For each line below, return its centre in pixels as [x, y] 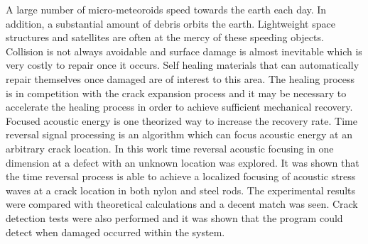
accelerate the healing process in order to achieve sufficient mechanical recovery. [179, 107]
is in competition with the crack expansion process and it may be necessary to [176, 93]
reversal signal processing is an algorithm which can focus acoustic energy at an [179, 134]
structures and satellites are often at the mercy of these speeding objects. [165, 37]
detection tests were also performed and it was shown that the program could [174, 217]
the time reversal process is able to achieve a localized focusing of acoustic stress [181, 176]
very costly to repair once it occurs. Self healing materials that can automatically [183, 65]
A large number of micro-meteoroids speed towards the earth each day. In [166, 9]
